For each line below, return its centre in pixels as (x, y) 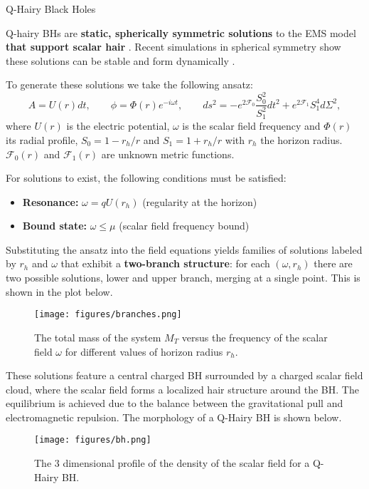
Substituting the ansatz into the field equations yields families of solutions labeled (184, 249)
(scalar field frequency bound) (184, 226)
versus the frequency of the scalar (255, 337)
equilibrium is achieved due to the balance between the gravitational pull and (175, 403)
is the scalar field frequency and (251, 126)
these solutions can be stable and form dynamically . (121, 60)
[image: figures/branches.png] (108, 315)
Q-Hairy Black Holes (51, 9)
